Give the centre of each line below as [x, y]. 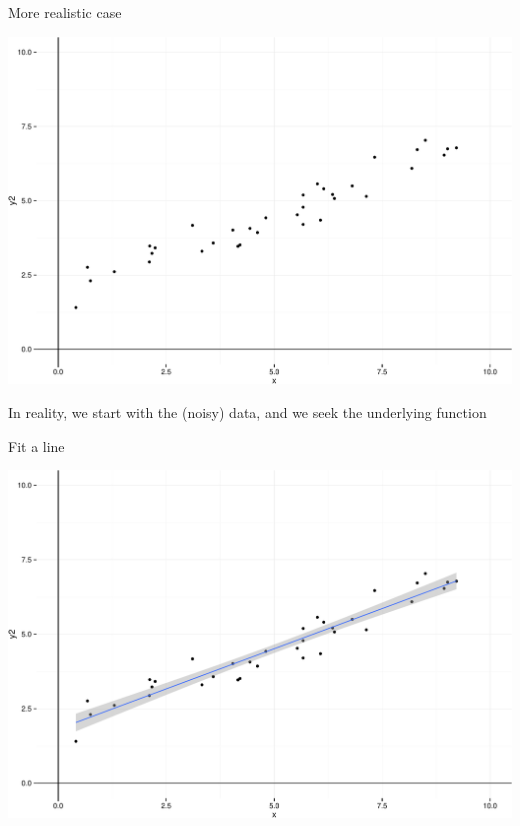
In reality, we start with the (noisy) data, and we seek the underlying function [247, 412]
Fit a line [36, 445]
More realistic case [65, 12]
